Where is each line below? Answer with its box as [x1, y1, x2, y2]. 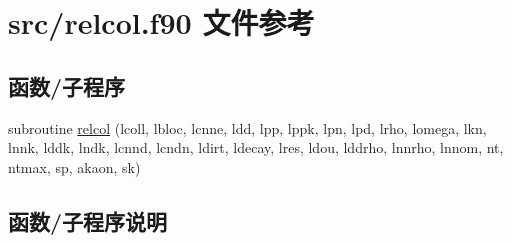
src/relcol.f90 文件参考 [8, 2, 315, 43]
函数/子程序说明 [8, 205, 168, 236]
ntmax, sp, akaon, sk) [8, 156, 141, 177]
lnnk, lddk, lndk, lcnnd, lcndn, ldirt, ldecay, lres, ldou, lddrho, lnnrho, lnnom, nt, [8, 137, 504, 158]
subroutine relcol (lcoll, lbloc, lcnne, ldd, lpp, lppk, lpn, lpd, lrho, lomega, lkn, [8, 117, 487, 138]
